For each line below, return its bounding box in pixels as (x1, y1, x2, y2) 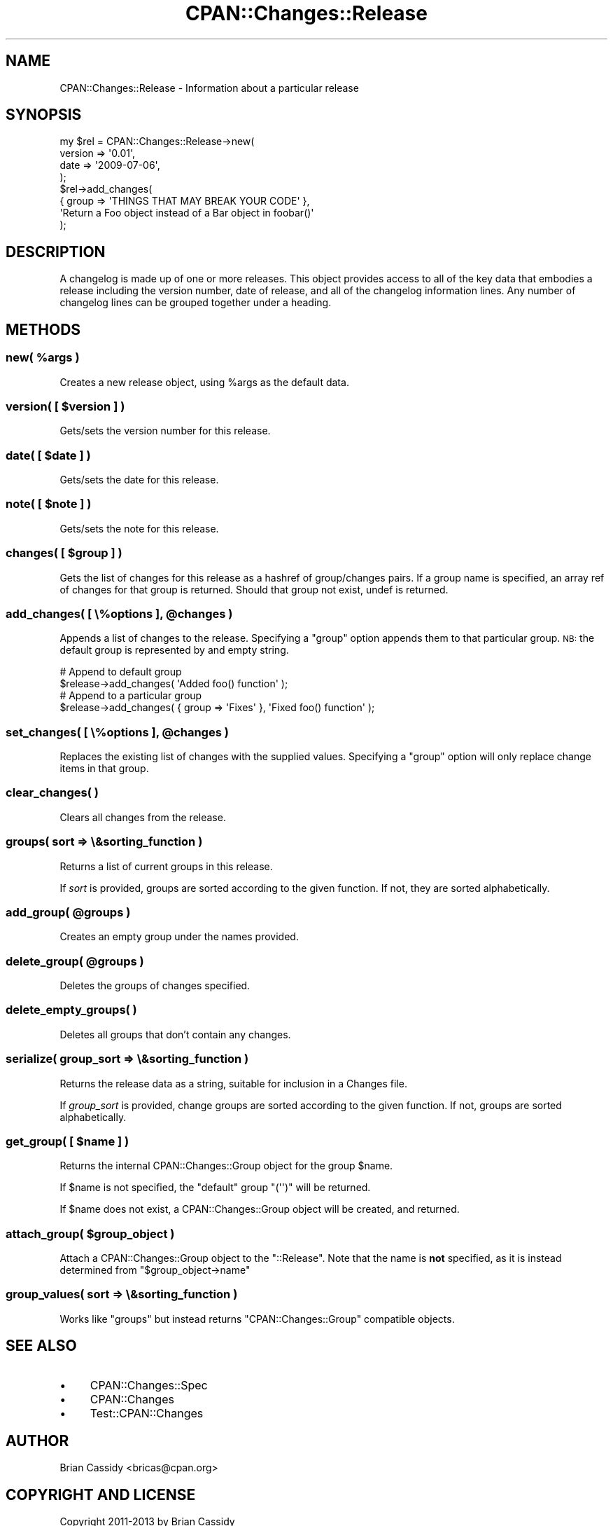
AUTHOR (6, 1432, 69, 1450)
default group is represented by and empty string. (59, 644, 289, 657)
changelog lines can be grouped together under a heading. (59, 296, 332, 309)
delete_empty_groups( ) (6, 1003, 137, 1017)
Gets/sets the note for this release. (59, 522, 219, 535)
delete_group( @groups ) (6, 954, 144, 968)
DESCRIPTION (6, 242, 106, 261)
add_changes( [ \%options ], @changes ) (6, 606, 233, 621)
